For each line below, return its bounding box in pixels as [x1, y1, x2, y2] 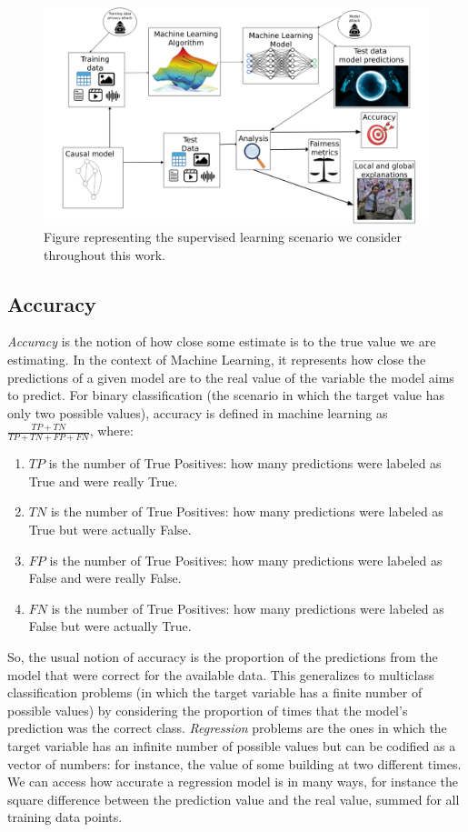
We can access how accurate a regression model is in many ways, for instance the [7, 772, 459, 791]
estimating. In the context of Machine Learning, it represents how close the [7, 350, 426, 369]
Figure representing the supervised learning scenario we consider [44, 227, 403, 246]
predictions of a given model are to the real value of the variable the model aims [7, 367, 454, 386]
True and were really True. [28, 471, 178, 490]
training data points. [7, 807, 123, 827]
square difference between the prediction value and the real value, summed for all [7, 789, 460, 808]
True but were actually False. [28, 520, 192, 539]
